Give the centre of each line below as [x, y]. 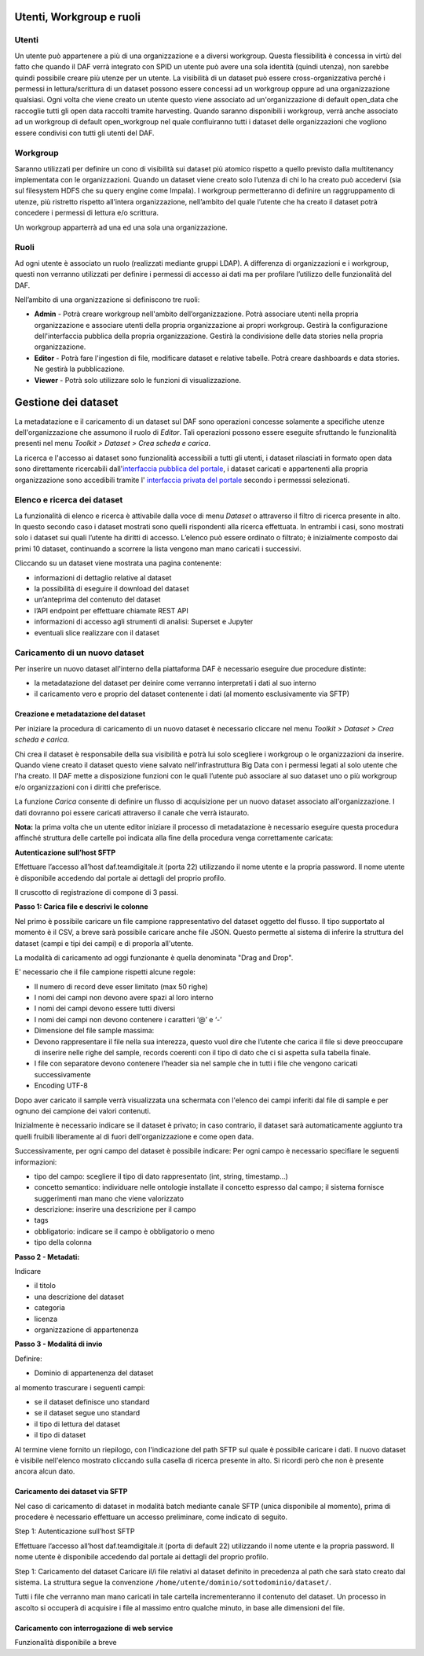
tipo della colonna [63, 1242]
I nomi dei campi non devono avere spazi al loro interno [124, 998]
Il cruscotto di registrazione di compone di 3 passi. [96, 892]
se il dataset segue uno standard [87, 1413]
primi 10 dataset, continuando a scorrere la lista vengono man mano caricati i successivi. [158, 548]
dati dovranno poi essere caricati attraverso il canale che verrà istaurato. [132, 812]
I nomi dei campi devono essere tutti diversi [105, 1008]
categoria [50, 1308]
